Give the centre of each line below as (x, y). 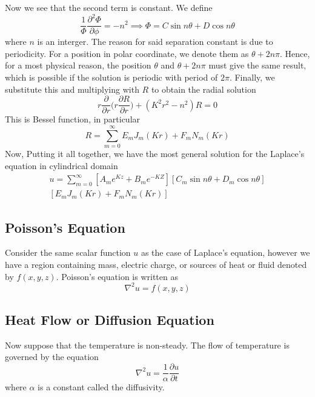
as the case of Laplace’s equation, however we (225, 252)
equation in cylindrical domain (61, 165)
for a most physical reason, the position (78, 65)
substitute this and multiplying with (72, 89)
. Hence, (295, 53)
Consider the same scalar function (68, 252)
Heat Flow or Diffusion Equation (110, 320)
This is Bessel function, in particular (73, 119)
